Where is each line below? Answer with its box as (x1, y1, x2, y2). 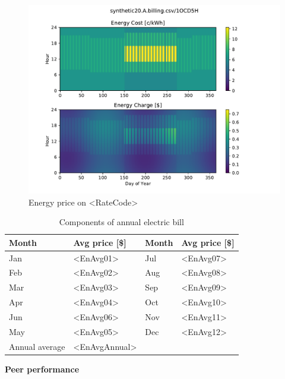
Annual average (9, 340, 65, 352)
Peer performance (5, 362, 80, 375)
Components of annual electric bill (59, 216, 184, 228)
